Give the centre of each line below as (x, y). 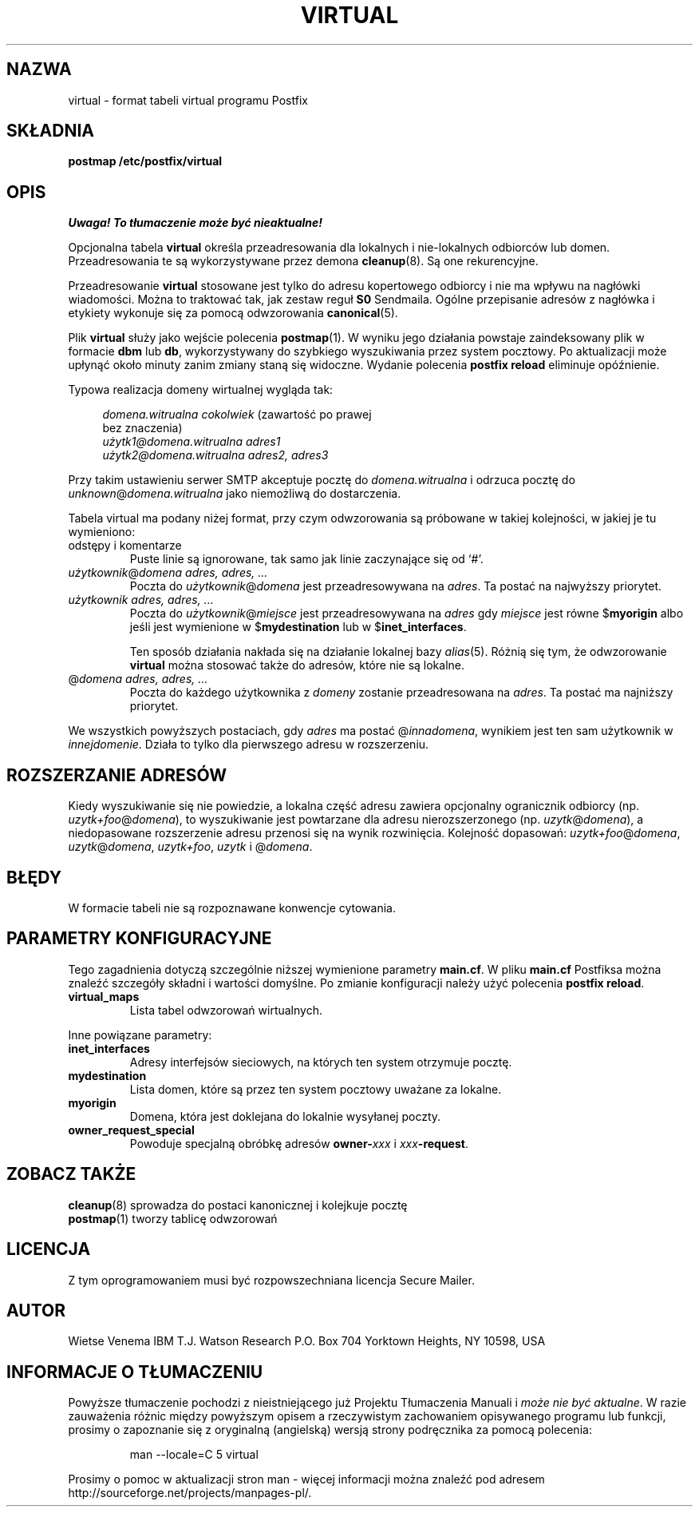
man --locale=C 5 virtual (194, 1455)
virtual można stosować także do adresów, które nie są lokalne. (297, 665)
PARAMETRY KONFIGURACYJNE (139, 939)
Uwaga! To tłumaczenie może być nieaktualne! (195, 223)
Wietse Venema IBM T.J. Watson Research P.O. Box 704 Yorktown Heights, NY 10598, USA (307, 1341)
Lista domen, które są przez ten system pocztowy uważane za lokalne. (316, 1089)
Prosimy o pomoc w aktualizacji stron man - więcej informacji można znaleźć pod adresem (306, 1479)
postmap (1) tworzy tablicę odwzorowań (173, 1218)
